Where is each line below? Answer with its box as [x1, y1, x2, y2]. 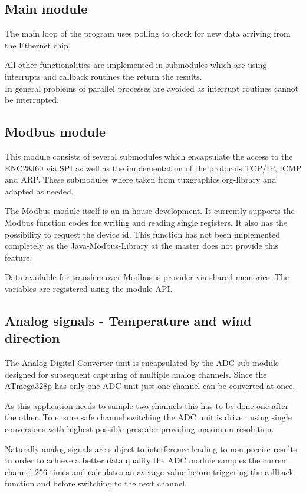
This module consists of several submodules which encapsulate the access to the [5, 150, 293, 162]
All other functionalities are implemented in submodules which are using [5, 59, 267, 71]
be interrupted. [5, 93, 59, 106]
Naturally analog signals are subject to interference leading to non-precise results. [5, 442, 300, 455]
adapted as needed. [5, 184, 74, 197]
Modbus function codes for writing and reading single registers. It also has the [5, 216, 288, 228]
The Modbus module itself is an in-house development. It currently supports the [5, 205, 295, 217]
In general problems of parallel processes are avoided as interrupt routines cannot [5, 82, 299, 94]
